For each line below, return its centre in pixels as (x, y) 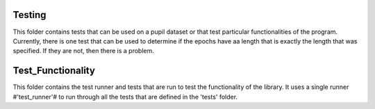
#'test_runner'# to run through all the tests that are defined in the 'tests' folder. (125, 97)
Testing (30, 15)
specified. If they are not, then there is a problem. (83, 51)
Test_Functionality (54, 71)
